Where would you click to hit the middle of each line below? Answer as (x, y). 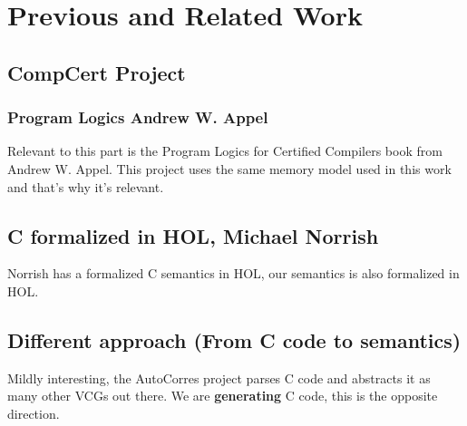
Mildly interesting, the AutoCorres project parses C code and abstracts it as (219, 378)
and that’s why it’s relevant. (86, 186)
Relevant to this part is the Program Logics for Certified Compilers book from (225, 151)
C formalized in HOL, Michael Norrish (193, 235)
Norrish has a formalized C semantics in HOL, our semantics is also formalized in (233, 273)
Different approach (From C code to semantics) (234, 339)
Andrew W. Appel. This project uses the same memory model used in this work (229, 168)
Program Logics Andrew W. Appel (138, 117)
